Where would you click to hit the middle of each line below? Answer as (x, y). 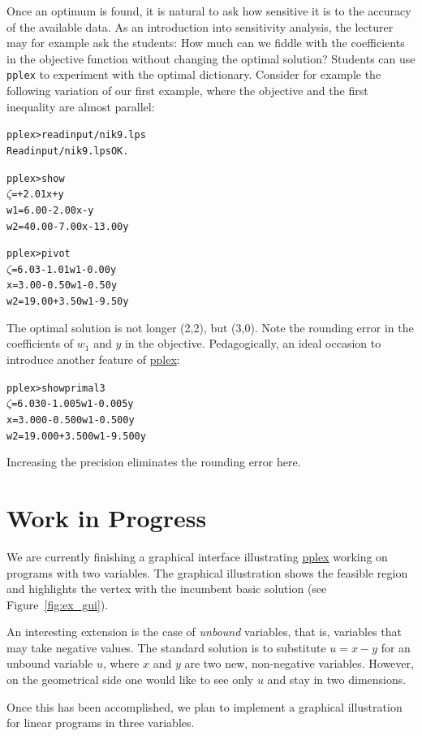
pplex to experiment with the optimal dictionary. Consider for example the (194, 74)
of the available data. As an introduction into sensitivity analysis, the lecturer (200, 26)
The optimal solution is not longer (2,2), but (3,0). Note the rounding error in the (210, 327)
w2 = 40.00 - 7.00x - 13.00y (68, 226)
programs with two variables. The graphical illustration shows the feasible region (207, 572)
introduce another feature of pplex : (93, 359)
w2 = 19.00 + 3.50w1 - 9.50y (68, 302)
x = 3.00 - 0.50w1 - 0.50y (62, 286)
